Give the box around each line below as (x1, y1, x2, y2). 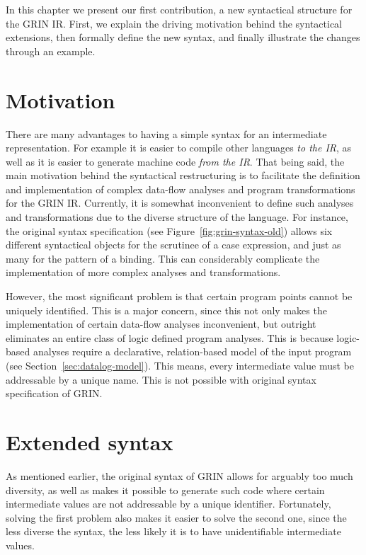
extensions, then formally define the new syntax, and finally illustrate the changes (6, 30, 360, 45)
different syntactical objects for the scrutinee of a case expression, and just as (6, 237, 341, 252)
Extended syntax (6, 427, 173, 456)
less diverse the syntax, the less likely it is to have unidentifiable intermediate (6, 524, 341, 539)
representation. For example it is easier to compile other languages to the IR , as (6, 140, 352, 155)
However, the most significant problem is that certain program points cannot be (6, 289, 353, 304)
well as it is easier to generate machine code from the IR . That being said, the (6, 154, 345, 168)
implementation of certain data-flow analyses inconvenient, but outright (6, 316, 316, 331)
